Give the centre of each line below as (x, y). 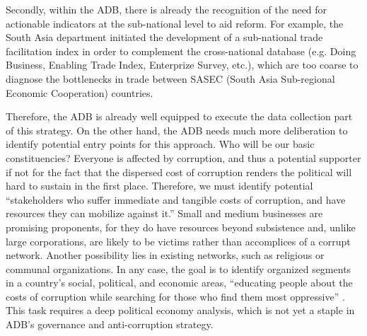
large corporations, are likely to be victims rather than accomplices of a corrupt (178, 241)
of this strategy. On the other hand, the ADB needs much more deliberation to (177, 130)
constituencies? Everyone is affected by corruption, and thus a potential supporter (183, 157)
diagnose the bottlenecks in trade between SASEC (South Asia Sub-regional (170, 78)
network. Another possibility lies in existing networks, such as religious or (165, 255)
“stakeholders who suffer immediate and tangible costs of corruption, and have (176, 199)
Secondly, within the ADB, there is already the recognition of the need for (167, 9)
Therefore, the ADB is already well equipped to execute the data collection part (179, 116)
